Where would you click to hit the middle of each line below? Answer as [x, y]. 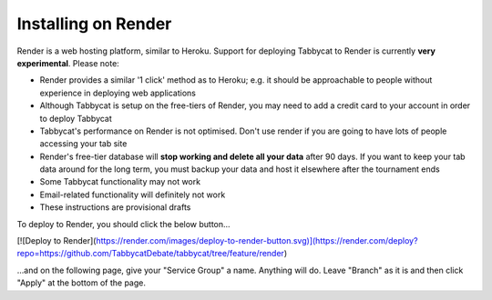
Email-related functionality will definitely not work [133, 195]
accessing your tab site [83, 144]
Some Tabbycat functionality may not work [120, 182]
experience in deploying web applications [118, 93]
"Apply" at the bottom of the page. [81, 283]
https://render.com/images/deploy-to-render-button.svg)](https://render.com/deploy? [257, 241]
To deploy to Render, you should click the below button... [124, 224]
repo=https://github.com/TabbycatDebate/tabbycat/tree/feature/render [150, 254]
